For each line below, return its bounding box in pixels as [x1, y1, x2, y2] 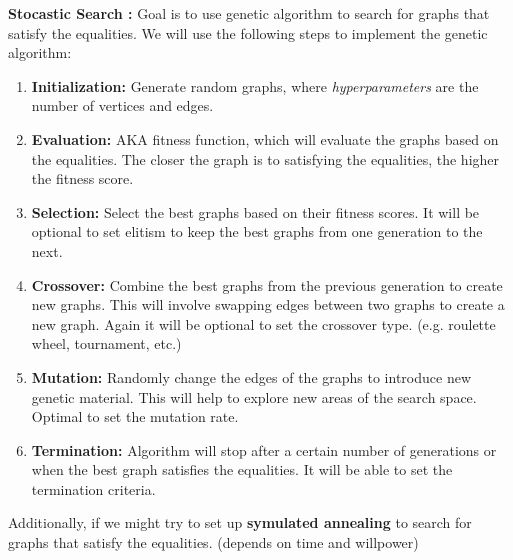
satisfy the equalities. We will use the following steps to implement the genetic [8, 22, 488, 43]
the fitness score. [31, 168, 134, 189]
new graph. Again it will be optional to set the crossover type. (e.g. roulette [31, 313, 496, 334]
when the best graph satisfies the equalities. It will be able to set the [31, 459, 453, 480]
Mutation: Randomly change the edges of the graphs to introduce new [31, 366, 472, 387]
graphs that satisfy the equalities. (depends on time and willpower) [8, 532, 419, 553]
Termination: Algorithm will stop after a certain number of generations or [31, 439, 497, 460]
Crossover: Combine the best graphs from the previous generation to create [31, 274, 503, 295]
